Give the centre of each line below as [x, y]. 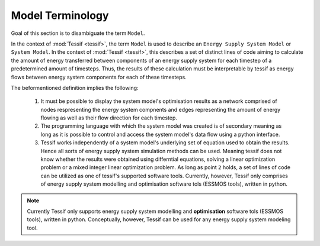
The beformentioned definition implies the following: [75, 88]
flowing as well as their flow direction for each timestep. [109, 118]
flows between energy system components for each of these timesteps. [99, 77]
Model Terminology [60, 15]
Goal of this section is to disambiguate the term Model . [78, 33]
